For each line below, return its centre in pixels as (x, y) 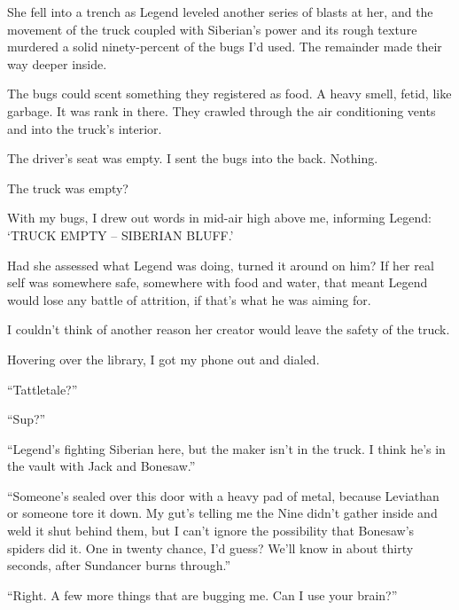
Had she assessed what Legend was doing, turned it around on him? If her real (221, 265)
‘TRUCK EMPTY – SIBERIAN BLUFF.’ (121, 235)
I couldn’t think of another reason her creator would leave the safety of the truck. (229, 329)
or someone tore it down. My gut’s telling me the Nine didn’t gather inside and (222, 513)
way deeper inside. (57, 63)
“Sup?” (27, 419)
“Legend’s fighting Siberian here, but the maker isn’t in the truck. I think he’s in (226, 448)
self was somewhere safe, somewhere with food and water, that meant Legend (218, 282)
